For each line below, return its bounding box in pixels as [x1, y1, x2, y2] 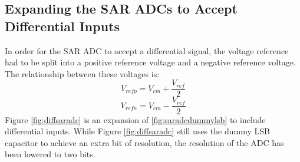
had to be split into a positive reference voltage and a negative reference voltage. [5, 56, 296, 68]
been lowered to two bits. [5, 148, 95, 160]
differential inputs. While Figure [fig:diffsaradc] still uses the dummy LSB [5, 125, 270, 137]
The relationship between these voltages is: [5, 67, 160, 80]
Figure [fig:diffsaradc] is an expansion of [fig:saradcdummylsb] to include [5, 113, 266, 125]
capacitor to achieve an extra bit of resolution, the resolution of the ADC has [5, 136, 284, 148]
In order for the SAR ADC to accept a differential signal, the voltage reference [5, 44, 289, 57]
